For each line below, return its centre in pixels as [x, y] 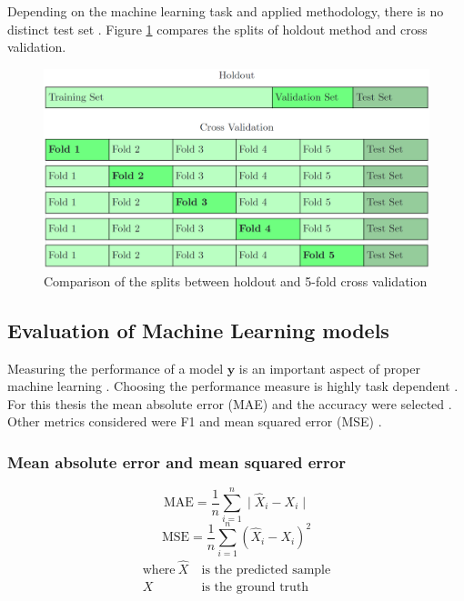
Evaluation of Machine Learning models [198, 330]
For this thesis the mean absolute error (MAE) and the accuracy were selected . [230, 403]
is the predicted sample [266, 570]
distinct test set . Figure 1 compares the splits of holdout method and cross [217, 29]
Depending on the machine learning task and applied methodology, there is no [226, 11]
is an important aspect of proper [329, 368]
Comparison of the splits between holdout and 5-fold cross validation [236, 280]
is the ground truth [255, 587]
